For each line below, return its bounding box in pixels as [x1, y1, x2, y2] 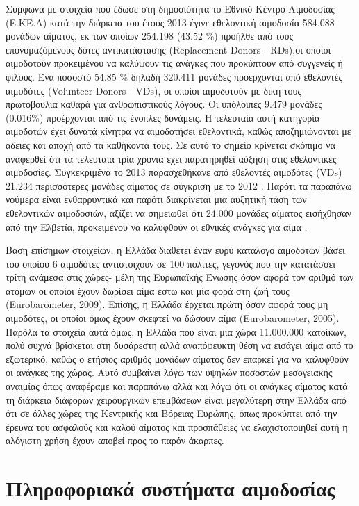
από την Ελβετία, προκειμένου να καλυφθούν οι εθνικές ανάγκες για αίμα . [6, 219, 308, 234]
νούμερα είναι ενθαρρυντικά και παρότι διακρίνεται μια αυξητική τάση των [6, 192, 307, 206]
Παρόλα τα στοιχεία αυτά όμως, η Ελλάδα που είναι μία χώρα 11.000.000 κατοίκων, [6, 324, 347, 338]
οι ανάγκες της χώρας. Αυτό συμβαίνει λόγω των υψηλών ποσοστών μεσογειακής [6, 365, 333, 379]
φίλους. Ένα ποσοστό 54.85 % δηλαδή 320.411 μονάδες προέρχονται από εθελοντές [6, 69, 343, 83]
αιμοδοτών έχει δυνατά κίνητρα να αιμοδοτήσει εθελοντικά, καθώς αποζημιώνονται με [6, 124, 351, 138]
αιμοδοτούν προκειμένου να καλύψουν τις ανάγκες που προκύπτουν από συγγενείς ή [6, 56, 343, 70]
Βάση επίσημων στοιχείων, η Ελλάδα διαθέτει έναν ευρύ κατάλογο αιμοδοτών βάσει [6, 243, 345, 257]
